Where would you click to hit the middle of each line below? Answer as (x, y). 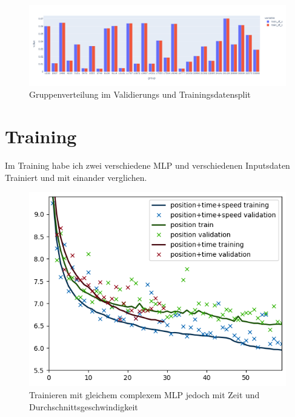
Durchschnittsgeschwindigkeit (84, 406)
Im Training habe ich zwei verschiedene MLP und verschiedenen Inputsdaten (147, 165)
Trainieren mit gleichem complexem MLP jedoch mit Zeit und (144, 394)
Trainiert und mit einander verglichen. (76, 177)
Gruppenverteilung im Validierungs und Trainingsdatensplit (140, 94)
